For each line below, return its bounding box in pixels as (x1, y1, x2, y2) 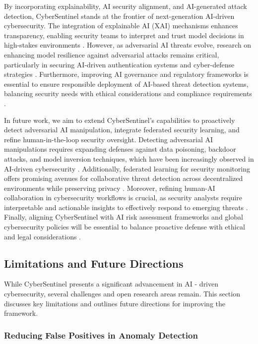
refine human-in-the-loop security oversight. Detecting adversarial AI (4, 134, 213, 144)
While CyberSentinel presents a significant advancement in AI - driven (4, 279, 219, 289)
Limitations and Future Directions (4, 255, 184, 271)
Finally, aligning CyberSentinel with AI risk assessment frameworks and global (4, 212, 243, 222)
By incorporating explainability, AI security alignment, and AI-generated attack (4, 1, 247, 11)
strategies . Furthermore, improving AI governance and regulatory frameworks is (4, 69, 249, 79)
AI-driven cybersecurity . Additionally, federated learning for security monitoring (4, 163, 250, 173)
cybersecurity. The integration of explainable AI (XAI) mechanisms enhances (4, 20, 238, 31)
